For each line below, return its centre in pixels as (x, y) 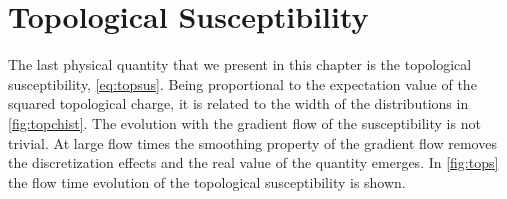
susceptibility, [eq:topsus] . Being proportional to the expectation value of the (242, 83)
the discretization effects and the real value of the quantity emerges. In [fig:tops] (253, 162)
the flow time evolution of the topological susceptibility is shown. (207, 181)
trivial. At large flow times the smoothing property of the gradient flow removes (252, 142)
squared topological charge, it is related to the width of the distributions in (238, 103)
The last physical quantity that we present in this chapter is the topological (240, 64)
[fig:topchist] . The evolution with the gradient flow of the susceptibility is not (244, 122)
